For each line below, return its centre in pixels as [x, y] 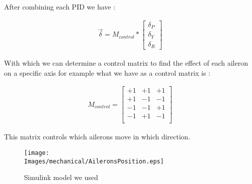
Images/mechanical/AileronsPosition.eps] [94, 161]
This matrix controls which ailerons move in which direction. [97, 137]
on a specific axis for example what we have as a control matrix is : [107, 72]
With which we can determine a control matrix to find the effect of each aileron [126, 63]
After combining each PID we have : [60, 7]
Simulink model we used [61, 177]
